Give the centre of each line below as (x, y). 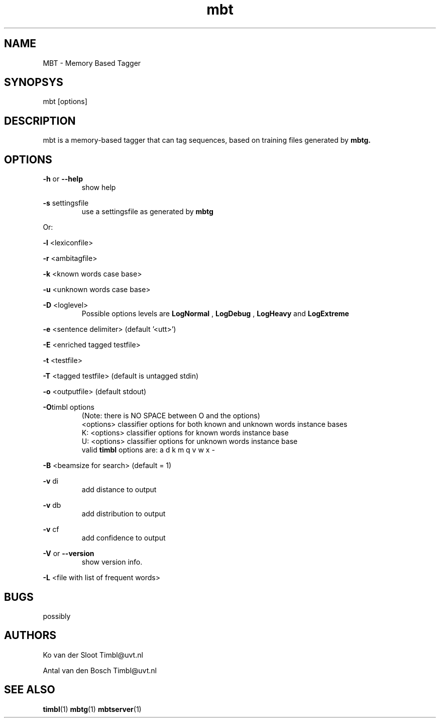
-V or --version (69, 554)
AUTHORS (30, 636)
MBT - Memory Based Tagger (92, 63)
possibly (57, 616)
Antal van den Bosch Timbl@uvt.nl (100, 670)
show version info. (112, 562)
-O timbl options (69, 407)
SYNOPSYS (34, 82)
